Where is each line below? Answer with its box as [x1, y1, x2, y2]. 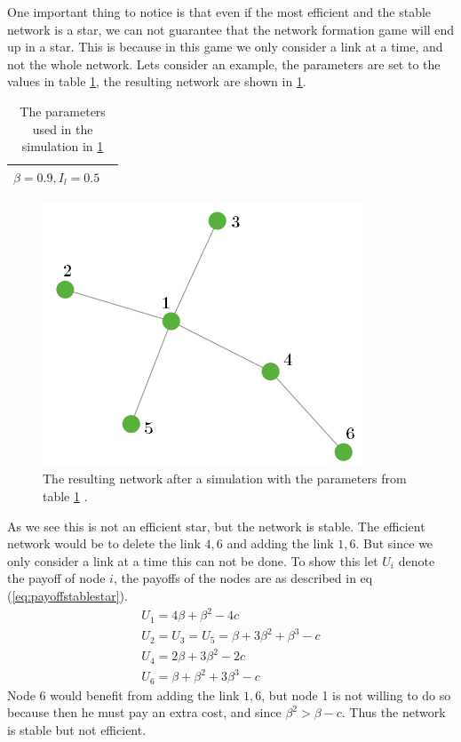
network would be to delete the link [7, 534, 201, 553]
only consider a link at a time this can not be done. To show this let [7, 551, 378, 570]
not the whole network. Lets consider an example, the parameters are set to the [7, 54, 441, 73]
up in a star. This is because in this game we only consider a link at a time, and [7, 37, 443, 56]
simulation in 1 [21, 137, 104, 156]
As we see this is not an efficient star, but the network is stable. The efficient [7, 516, 425, 535]
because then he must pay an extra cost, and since [7, 703, 282, 722]
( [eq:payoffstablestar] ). [7, 586, 128, 604]
